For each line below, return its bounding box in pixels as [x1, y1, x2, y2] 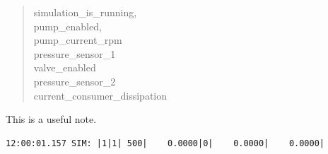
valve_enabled [33, 60, 96, 75]
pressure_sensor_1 [33, 46, 116, 61]
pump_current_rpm [33, 32, 122, 47]
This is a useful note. [6, 112, 97, 126]
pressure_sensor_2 [33, 73, 116, 88]
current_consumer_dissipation [33, 88, 167, 102]
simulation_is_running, [33, 5, 137, 19]
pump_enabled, [33, 18, 102, 33]
